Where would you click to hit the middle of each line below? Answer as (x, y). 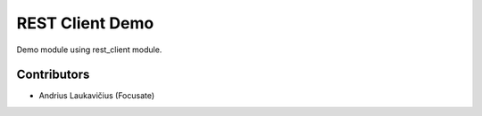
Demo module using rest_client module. (89, 50)
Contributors (53, 75)
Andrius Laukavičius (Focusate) (97, 96)
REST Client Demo (85, 23)
